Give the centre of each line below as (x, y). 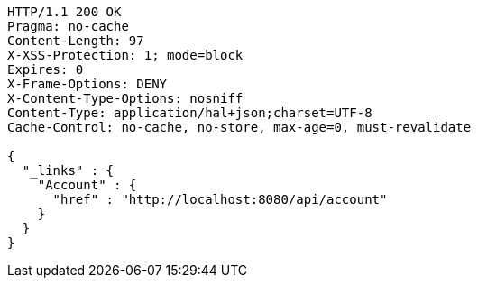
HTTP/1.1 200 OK (64, 12)
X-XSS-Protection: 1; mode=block (125, 55)
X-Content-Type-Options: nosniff (125, 98)
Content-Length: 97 (76, 41)
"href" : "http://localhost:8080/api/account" (220, 199)
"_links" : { (68, 170)
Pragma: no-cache (68, 26)
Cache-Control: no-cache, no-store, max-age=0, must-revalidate (239, 127)
